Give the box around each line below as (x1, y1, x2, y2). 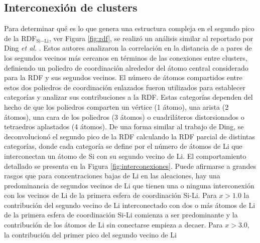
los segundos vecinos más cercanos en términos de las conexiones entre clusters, (4, 52, 247, 63)
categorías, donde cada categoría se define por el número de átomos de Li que (4, 141, 242, 151)
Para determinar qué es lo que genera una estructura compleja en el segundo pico (4, 23, 254, 34)
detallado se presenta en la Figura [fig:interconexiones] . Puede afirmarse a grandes (4, 160, 256, 171)
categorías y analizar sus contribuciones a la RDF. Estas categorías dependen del (4, 92, 253, 102)
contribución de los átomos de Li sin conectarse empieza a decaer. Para (4, 219, 223, 230)
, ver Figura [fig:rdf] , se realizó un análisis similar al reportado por (49, 33, 253, 43)
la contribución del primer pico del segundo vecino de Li (4, 229, 177, 239)
